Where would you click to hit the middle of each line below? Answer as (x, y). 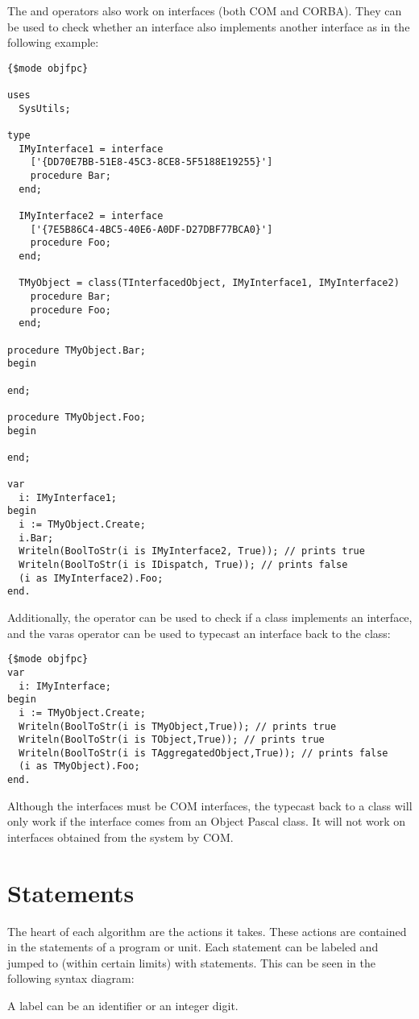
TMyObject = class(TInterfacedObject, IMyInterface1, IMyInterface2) (209, 283)
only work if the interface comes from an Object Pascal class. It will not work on (207, 821)
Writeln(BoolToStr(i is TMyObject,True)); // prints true (178, 726)
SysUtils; (45, 108)
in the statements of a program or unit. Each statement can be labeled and (193, 947)
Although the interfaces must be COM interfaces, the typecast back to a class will (210, 805)
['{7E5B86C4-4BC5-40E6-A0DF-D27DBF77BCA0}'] (151, 229)
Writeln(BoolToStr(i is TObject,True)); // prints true (172, 740)
